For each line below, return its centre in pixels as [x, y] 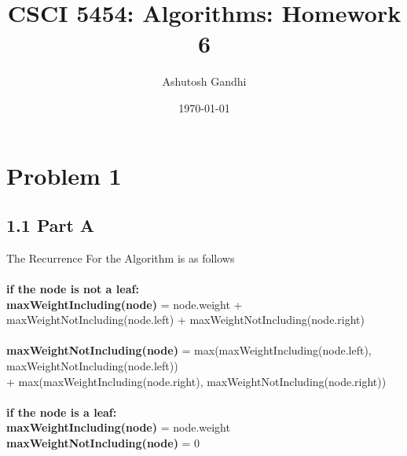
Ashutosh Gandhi [204, 81]
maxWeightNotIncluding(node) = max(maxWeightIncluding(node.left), [189, 350]
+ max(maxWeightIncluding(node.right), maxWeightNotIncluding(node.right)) [196, 381]
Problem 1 [64, 175]
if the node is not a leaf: [73, 289]
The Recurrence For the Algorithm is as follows [121, 257]
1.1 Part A [51, 225]
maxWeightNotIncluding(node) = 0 [103, 443]
